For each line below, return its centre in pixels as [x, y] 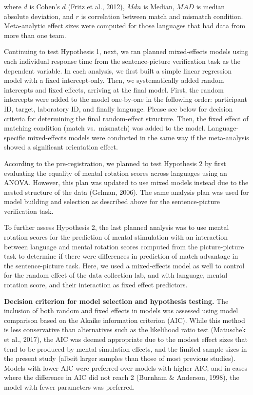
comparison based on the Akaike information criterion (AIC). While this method [125, 320]
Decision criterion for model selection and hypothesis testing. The [116, 301]
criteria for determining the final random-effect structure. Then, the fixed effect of [126, 118]
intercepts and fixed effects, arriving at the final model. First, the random [114, 89]
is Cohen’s [45, 6]
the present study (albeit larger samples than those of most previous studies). [120, 358]
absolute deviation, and [39, 16]
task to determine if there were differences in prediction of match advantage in [121, 256]
